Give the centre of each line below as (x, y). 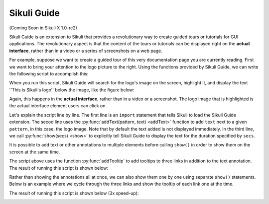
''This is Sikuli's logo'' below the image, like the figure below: (72, 90)
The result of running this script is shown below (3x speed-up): (74, 193)
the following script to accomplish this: (49, 73)
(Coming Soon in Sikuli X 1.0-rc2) (43, 28)
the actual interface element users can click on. (58, 106)
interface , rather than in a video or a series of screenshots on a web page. (86, 51)
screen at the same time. (35, 152)
